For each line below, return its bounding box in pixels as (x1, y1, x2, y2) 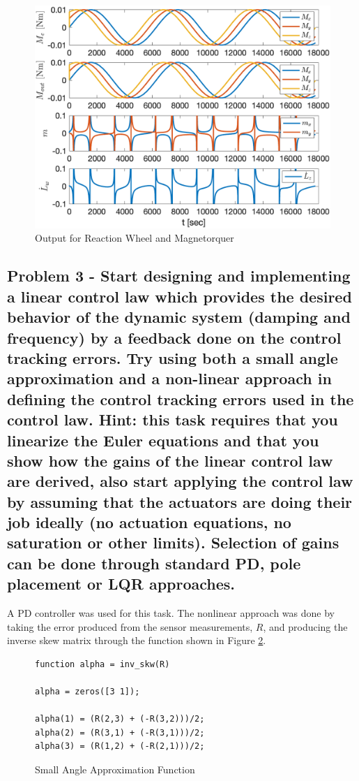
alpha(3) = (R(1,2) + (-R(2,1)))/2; (35, 741, 205, 752)
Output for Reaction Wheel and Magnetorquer (35, 231, 234, 245)
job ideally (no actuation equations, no (7, 511, 291, 533)
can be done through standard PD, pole (7, 552, 301, 574)
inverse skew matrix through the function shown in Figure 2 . (7, 633, 266, 648)
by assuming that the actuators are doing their (7, 490, 353, 512)
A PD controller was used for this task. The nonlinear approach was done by (7, 606, 335, 620)
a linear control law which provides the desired (7, 285, 352, 307)
